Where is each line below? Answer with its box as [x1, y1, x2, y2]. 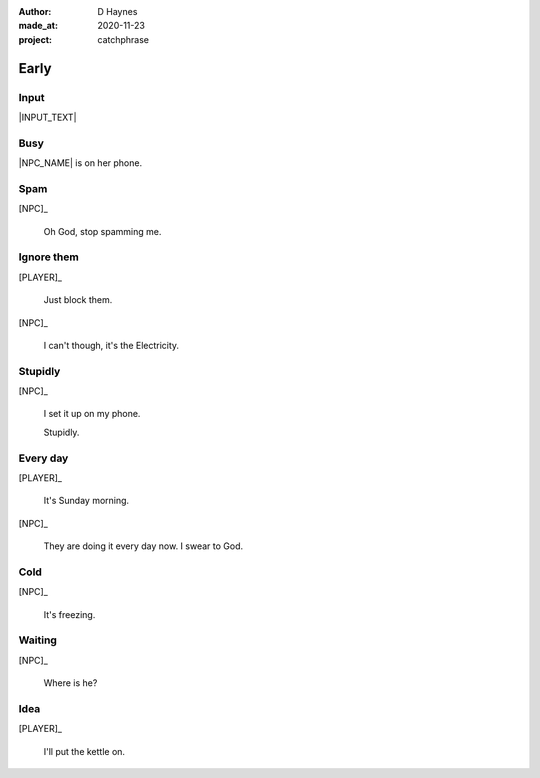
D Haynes [97, 6, 138, 17]
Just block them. [43, 294, 113, 306]
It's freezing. [43, 608, 96, 620]
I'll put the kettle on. [43, 745, 125, 757]
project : [18, 33, 52, 45]
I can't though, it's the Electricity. [43, 339, 180, 351]
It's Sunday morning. [43, 495, 130, 507]
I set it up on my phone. [43, 408, 141, 420]
